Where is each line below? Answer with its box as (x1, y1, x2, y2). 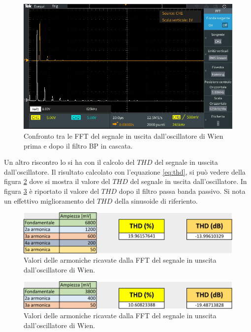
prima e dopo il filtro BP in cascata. (24, 140, 133, 151)
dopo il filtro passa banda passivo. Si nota (119, 185, 246, 196)
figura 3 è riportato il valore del (4, 185, 99, 196)
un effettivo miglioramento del (4, 195, 95, 206)
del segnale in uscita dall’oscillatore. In (130, 176, 247, 186)
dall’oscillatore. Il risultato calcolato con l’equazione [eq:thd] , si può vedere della (4, 166, 246, 177)
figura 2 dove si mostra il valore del (4, 176, 110, 186)
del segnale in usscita (155, 157, 218, 167)
